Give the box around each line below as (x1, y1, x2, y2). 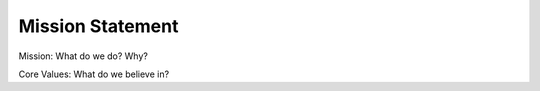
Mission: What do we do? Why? (18, 50, 149, 62)
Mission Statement (18, 15, 179, 37)
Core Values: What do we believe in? (18, 68, 170, 80)
